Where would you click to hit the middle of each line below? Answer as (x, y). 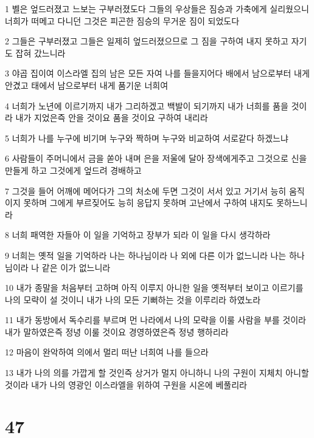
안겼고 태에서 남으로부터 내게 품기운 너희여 (87, 85)
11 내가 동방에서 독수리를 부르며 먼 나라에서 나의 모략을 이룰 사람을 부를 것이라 (155, 320)
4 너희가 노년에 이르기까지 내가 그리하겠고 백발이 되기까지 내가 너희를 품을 (147, 105)
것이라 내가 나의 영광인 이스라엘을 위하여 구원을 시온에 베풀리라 (126, 384)
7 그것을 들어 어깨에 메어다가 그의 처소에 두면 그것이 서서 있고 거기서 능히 (146, 190)
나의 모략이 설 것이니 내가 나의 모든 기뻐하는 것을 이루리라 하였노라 (133, 299)
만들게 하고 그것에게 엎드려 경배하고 (73, 170)
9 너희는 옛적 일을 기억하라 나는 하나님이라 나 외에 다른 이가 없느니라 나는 (146, 255)
